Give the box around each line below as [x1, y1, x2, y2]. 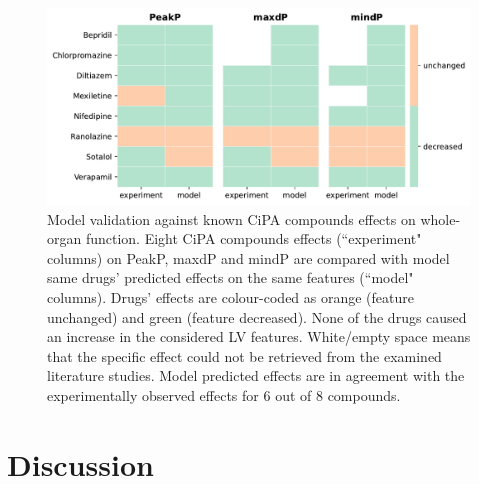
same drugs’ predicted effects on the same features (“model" [47, 267, 414, 288]
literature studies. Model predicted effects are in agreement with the [47, 365, 465, 386]
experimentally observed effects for [47, 385, 259, 406]
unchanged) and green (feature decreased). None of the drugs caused [47, 306, 467, 327]
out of [275, 385, 312, 406]
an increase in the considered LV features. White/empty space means [47, 326, 471, 347]
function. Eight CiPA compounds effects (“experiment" [85, 228, 422, 249]
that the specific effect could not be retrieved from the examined [47, 345, 442, 366]
